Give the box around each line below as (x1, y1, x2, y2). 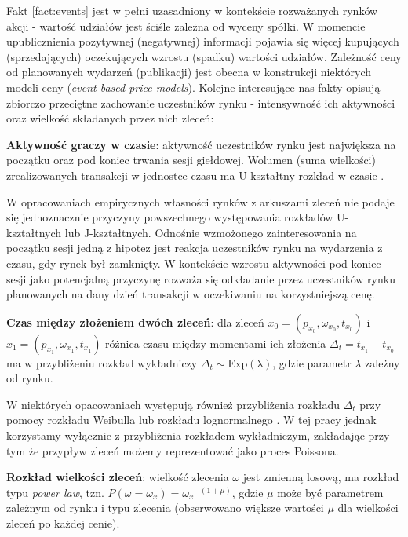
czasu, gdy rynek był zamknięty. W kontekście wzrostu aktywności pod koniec (6, 254, 381, 271)
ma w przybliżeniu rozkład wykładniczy (6, 354, 198, 371)
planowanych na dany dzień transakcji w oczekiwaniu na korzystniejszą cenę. (6, 286, 375, 302)
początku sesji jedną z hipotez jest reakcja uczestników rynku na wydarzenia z (6, 239, 383, 256)
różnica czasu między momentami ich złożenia (105, 334, 326, 351)
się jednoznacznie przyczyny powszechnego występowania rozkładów (6, 209, 333, 225)
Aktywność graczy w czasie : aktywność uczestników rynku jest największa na (6, 136, 396, 152)
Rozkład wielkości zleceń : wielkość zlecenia (6, 469, 229, 485)
